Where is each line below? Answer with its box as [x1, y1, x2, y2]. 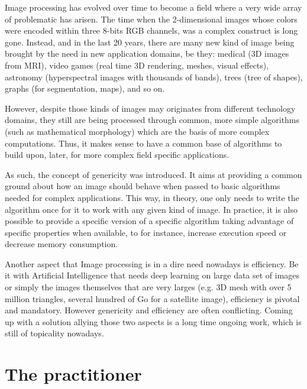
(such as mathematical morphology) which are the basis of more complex [5, 125, 270, 137]
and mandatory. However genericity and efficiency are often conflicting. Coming [5, 304, 293, 316]
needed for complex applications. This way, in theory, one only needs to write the [5, 191, 299, 203]
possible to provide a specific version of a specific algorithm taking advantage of [5, 215, 294, 227]
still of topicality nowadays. [5, 327, 104, 339]
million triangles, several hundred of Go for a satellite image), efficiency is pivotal [5, 292, 300, 304]
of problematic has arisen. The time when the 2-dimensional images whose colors [5, 12, 298, 25]
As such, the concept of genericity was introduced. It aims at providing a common [5, 168, 302, 180]
